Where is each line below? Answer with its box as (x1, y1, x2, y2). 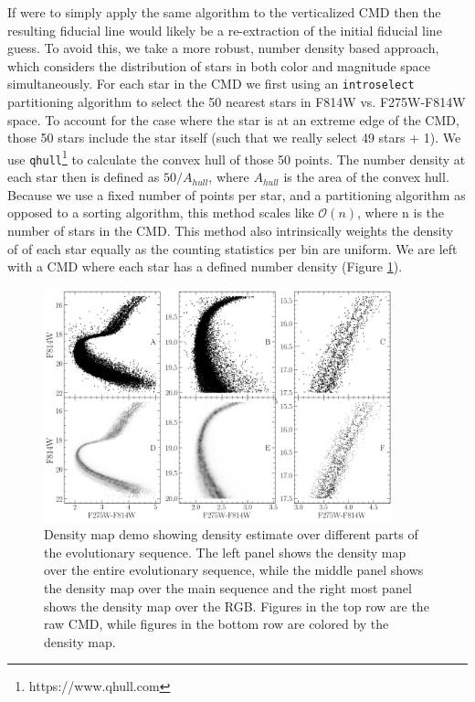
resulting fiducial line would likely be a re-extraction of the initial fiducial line (7, 20, 442, 39)
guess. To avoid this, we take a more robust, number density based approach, (7, 38, 439, 58)
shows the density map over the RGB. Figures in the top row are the (44, 596, 429, 615)
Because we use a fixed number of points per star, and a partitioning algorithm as (7, 185, 466, 204)
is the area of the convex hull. (283, 167, 449, 186)
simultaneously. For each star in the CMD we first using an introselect (7, 74, 415, 93)
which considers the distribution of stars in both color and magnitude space (7, 56, 431, 75)
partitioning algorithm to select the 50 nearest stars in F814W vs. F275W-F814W (7, 92, 466, 112)
